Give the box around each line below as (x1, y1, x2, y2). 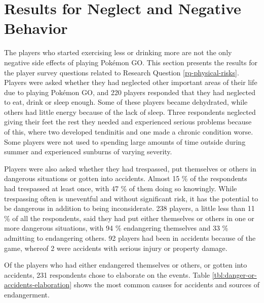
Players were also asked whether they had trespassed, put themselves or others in (4, 163, 256, 174)
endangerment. (4, 289, 50, 299)
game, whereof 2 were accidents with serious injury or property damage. (4, 242, 228, 253)
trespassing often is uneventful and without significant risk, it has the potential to (4, 193, 258, 203)
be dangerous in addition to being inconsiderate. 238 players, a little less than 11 (4, 203, 255, 213)
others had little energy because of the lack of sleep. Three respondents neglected (4, 106, 256, 117)
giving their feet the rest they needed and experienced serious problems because (4, 116, 252, 127)
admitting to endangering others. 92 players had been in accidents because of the (4, 233, 256, 243)
